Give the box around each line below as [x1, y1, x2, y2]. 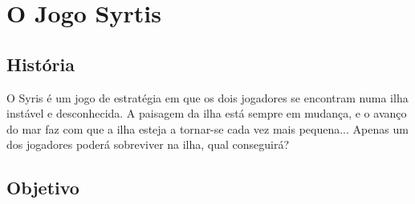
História [6, 51, 75, 76]
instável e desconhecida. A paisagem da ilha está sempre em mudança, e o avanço [6, 105, 407, 122]
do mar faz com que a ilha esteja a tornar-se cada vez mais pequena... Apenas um [6, 120, 409, 137]
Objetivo [6, 175, 79, 200]
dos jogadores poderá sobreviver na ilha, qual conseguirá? [6, 136, 290, 153]
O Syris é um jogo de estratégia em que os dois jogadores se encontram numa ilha [6, 89, 409, 106]
